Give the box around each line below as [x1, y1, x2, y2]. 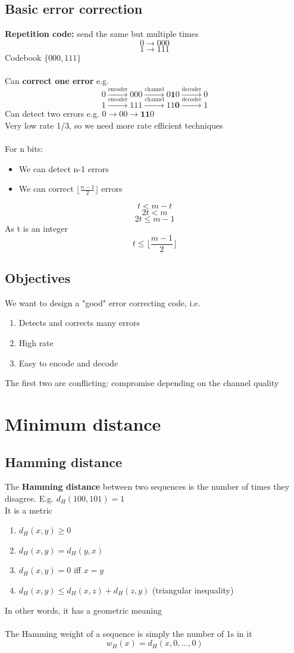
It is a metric [5, 503, 52, 516]
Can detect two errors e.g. [5, 107, 99, 120]
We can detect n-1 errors [18, 162, 109, 175]
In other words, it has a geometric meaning [5, 604, 162, 616]
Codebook [5, 51, 42, 63]
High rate [18, 337, 54, 349]
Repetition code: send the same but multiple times [5, 27, 199, 40]
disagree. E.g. [5, 492, 54, 504]
